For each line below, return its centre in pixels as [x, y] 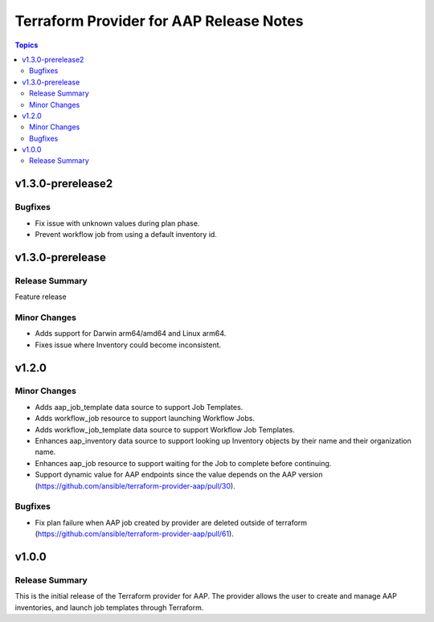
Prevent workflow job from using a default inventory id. [126, 234]
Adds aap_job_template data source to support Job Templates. [139, 407]
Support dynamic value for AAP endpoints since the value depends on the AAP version [179, 475]
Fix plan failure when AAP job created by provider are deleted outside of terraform [171, 522]
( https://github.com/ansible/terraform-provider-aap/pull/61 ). [135, 534]
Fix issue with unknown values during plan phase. [117, 223]
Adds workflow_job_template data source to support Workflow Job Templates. [165, 429]
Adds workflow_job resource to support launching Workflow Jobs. [145, 419]
